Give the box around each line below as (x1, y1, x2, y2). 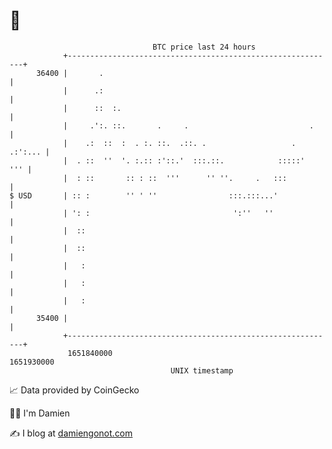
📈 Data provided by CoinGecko (9, 384, 140, 396)
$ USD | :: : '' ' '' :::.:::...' (9, 190, 279, 201)
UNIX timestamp (170, 365, 234, 376)
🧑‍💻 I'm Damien (9, 407, 71, 419)
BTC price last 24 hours (152, 42, 256, 52)
